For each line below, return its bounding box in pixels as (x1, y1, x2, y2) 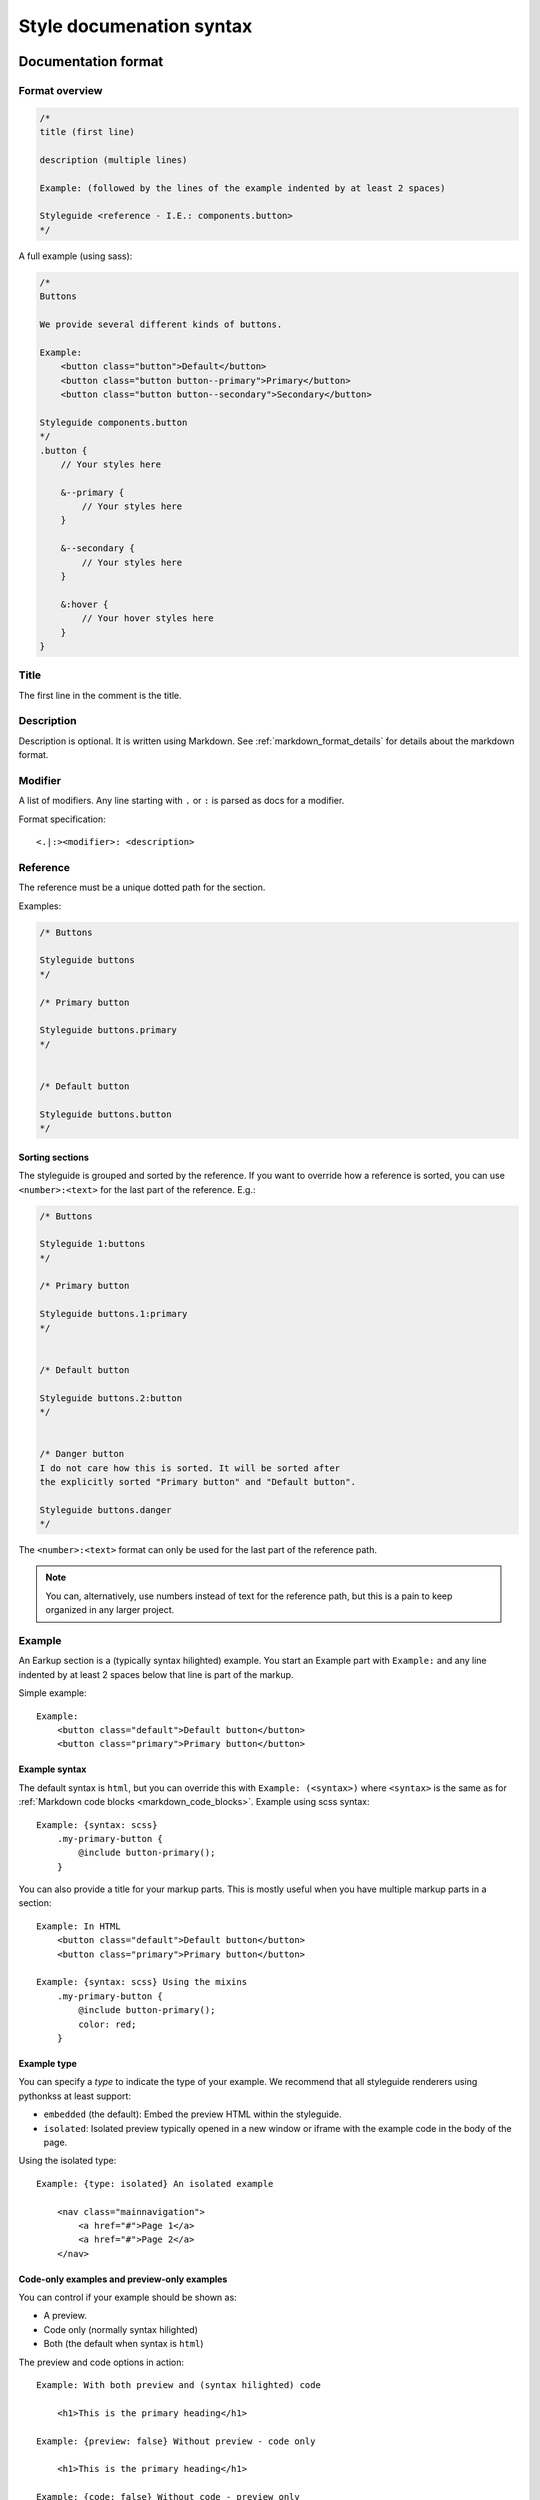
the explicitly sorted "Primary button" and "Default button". (39, 1476, 357, 1487)
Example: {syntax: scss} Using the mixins (36, 1976, 248, 1988)
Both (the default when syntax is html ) (43, 2338, 204, 2350)
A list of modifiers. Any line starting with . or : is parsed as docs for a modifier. (18, 795, 345, 807)
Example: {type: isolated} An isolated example (36, 2178, 274, 2189)
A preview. (43, 2310, 87, 2322)
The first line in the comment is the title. (18, 689, 182, 701)
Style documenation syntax (18, 15, 253, 37)
